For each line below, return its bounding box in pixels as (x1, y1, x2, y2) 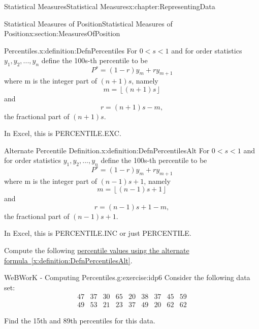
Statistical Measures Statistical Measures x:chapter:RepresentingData (4, 1, 215, 11)
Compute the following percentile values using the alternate (4, 244, 189, 255)
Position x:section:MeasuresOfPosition (4, 28, 120, 39)
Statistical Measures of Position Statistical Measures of (4, 18, 173, 29)
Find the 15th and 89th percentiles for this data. (4, 315, 155, 326)
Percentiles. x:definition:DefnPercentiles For (4, 45, 138, 56)
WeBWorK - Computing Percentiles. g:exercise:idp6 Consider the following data (4, 272, 250, 283)
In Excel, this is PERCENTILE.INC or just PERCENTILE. (4, 228, 191, 238)
